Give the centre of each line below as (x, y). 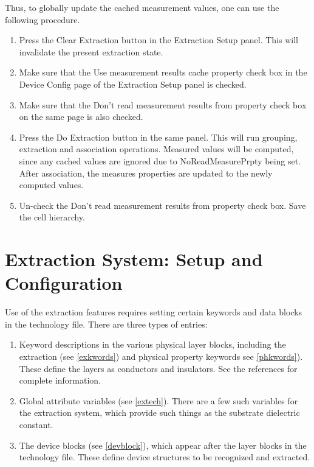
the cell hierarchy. (52, 217)
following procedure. (43, 19)
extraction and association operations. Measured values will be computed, (156, 149)
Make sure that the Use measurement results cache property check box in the (163, 72)
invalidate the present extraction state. (91, 51)
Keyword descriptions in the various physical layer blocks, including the (152, 344)
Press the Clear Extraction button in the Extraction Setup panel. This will (159, 40)
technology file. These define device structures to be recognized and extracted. (165, 457)
